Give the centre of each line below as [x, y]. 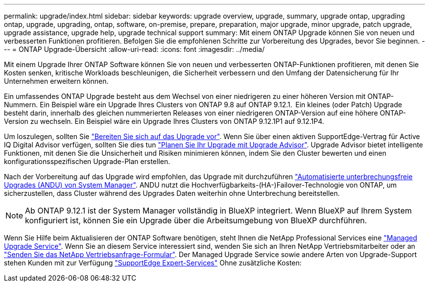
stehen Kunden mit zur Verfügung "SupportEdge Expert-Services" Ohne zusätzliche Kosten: [153, 263]
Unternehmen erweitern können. [56, 81]
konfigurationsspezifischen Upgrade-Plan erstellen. [87, 161]
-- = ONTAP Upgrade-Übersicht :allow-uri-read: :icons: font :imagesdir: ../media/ [134, 49]
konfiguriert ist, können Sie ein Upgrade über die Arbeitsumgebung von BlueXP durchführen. [196, 220]
